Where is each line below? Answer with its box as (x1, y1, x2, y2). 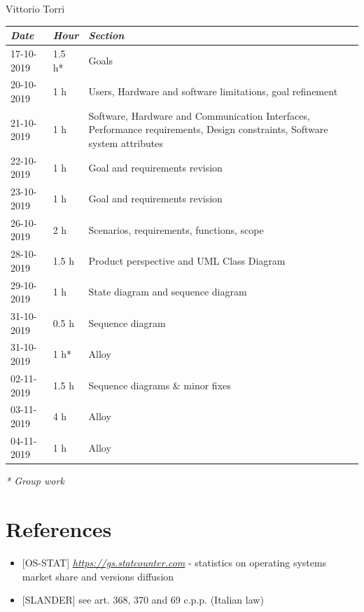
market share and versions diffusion (22, 569, 174, 583)
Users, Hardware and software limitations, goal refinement (88, 84, 338, 99)
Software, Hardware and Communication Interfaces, (88, 108, 310, 123)
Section (88, 28, 125, 43)
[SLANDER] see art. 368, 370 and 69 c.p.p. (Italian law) (22, 592, 264, 607)
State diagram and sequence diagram (88, 284, 247, 299)
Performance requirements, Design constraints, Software (88, 122, 328, 137)
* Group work (6, 473, 64, 488)
